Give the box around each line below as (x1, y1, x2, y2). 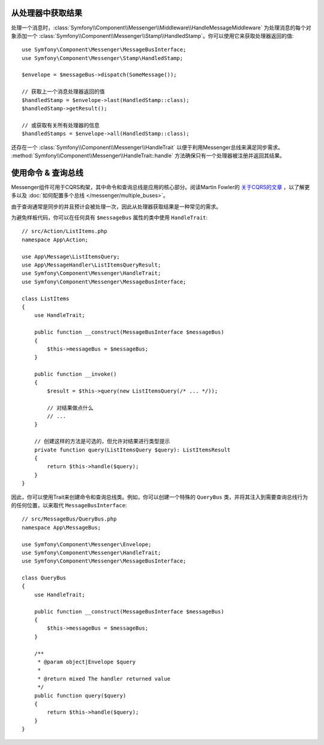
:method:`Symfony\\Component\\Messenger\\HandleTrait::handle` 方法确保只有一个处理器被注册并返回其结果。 (11, 152, 285, 159)
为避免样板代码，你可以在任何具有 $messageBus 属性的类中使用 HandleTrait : (11, 214, 208, 222)
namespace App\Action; (22, 236, 89, 243)
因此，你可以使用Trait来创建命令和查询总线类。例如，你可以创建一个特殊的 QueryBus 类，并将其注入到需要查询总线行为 (11, 493, 308, 501)
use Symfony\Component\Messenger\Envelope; (22, 541, 152, 547)
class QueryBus (22, 575, 67, 582)
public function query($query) (34, 692, 127, 699)
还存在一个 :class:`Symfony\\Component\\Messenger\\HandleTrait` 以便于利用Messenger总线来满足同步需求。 (11, 143, 283, 151)
